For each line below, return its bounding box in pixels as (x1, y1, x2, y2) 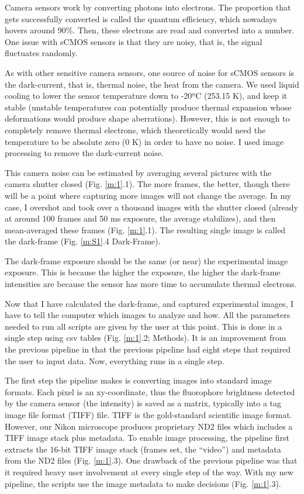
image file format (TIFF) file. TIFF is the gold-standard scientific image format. (5, 409, 292, 420)
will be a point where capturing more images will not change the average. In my (5, 189, 292, 201)
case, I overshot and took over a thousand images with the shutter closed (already (5, 201, 298, 213)
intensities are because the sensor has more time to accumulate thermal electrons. (5, 278, 297, 290)
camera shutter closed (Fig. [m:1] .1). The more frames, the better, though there (5, 178, 290, 190)
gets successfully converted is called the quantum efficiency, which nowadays (5, 12, 277, 25)
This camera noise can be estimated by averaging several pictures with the (5, 166, 272, 178)
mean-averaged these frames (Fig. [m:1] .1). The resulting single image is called (5, 223, 286, 236)
